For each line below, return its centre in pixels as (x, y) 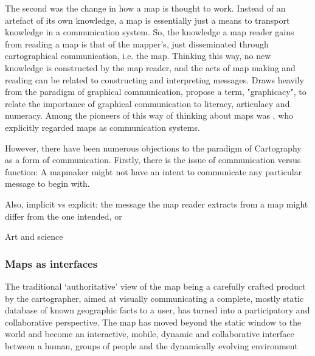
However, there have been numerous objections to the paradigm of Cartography (153, 148)
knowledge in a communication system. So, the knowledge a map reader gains (150, 32)
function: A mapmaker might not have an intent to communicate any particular (154, 171)
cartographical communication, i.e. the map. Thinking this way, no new (138, 56)
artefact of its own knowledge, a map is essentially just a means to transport (147, 20)
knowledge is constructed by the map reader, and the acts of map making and (150, 67)
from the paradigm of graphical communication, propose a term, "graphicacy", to (156, 92)
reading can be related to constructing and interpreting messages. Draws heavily (154, 79)
